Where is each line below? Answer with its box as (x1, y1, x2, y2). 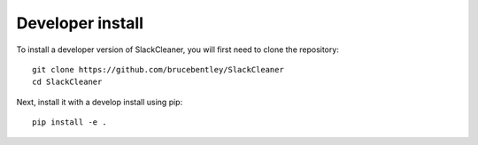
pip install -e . (32, 118, 107, 127)
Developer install (16, 13, 144, 33)
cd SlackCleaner (32, 77, 103, 88)
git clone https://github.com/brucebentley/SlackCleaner (32, 65, 285, 74)
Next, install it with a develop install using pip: (16, 96, 183, 107)
